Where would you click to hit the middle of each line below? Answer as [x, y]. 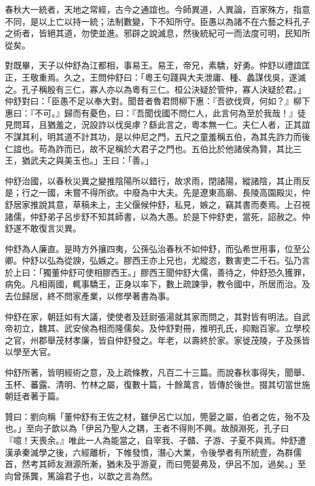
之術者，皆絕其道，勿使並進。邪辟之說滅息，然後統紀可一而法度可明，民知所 [157, 33]
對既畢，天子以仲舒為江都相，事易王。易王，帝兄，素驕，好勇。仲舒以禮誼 [153, 65]
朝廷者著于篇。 [35, 396]
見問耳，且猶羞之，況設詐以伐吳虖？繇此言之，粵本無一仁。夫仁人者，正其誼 [157, 125]
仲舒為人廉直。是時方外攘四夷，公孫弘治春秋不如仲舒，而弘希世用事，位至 [153, 248]
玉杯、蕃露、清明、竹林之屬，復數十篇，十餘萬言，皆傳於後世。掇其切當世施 [157, 384]
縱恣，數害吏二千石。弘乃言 [255, 260]
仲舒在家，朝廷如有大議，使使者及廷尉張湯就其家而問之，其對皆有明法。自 [153, 316]
